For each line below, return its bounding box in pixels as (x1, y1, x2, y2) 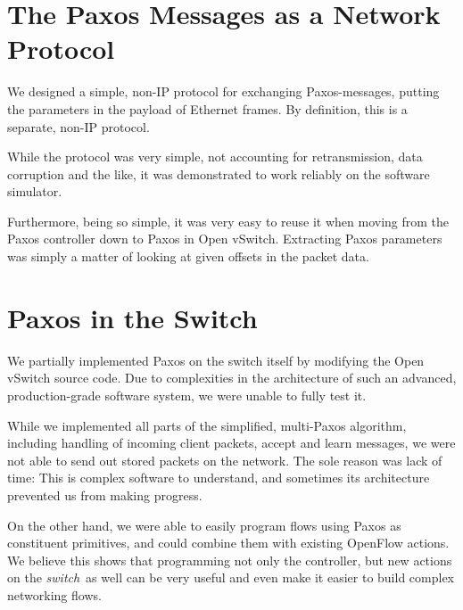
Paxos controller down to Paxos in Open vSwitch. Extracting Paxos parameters (7, 229, 442, 248)
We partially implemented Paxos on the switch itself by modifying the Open (7, 350, 425, 369)
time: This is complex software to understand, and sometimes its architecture (7, 468, 430, 487)
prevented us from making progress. (7, 485, 203, 504)
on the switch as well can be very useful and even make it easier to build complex (7, 568, 454, 587)
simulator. (7, 182, 62, 201)
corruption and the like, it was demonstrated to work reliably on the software (7, 164, 430, 183)
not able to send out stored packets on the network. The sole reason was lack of (7, 450, 442, 469)
